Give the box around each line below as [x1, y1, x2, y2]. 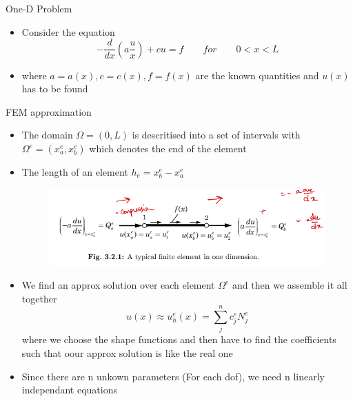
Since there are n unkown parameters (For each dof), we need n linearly [21, 369, 325, 383]
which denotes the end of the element [89, 141, 247, 156]
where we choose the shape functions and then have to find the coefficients [21, 332, 336, 347]
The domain [21, 127, 73, 142]
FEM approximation [6, 104, 92, 119]
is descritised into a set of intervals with [132, 127, 301, 142]
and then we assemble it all [232, 278, 347, 292]
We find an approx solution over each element [21, 278, 215, 292]
